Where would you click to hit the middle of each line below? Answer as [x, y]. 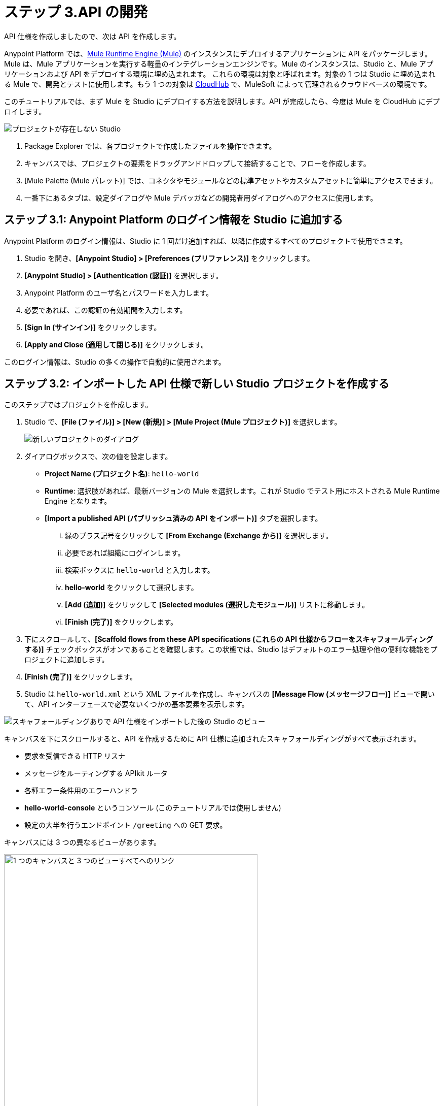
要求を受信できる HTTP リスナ [75, 756]
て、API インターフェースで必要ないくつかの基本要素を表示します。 [137, 704]
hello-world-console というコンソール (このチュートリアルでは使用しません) [153, 808]
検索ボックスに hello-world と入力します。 [140, 570]
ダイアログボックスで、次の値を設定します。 [98, 457]
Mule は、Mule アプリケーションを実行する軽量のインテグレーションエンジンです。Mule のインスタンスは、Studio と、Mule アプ [219, 63]
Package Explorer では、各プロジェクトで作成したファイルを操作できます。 [150, 146]
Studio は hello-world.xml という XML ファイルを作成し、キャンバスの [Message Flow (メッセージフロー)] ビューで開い [230, 694]
